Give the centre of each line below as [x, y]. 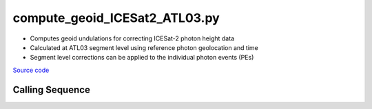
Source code [31, 70]
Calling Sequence [52, 89]
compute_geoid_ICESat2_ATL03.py [116, 18]
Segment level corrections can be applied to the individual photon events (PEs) [142, 58]
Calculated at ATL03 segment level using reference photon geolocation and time [144, 47]
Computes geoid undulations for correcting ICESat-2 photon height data [132, 38]
